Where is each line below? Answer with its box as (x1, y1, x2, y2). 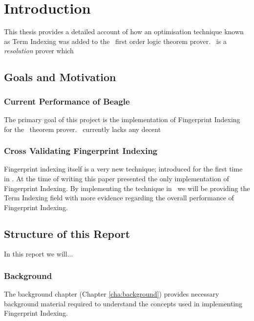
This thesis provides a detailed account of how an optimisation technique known (4, 26, 244, 37)
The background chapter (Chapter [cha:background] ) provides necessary (4, 289, 219, 299)
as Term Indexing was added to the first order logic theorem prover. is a (4, 36, 227, 46)
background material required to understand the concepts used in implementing (4, 298, 243, 308)
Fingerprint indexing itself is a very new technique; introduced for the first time (4, 164, 243, 174)
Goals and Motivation (4, 69, 116, 85)
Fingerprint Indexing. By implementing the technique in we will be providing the (4, 183, 250, 193)
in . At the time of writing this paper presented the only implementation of (4, 173, 229, 183)
